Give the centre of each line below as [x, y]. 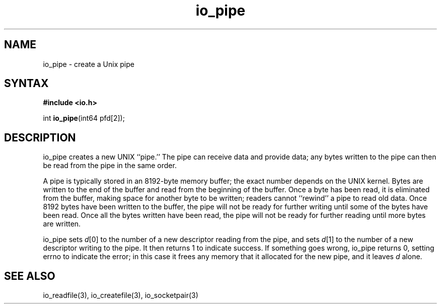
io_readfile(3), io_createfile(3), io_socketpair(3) [121, 295]
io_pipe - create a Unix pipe [89, 64]
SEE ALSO [30, 276]
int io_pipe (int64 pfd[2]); [84, 118]
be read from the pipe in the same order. [110, 166]
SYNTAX [26, 84]
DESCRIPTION [40, 137]
